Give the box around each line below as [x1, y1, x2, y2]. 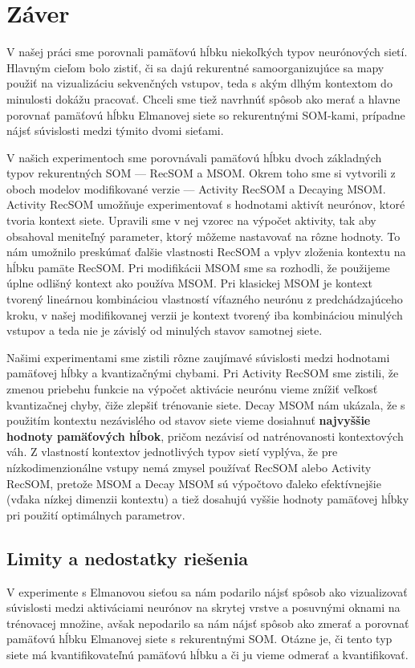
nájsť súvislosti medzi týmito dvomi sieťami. [6, 122, 224, 139]
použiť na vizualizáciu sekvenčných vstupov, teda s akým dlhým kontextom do [6, 75, 393, 92]
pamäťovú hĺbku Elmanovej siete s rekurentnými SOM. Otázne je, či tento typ [6, 630, 393, 647]
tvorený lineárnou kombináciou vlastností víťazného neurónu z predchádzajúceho [6, 291, 403, 308]
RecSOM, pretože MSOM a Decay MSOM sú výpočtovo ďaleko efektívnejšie [6, 475, 381, 491]
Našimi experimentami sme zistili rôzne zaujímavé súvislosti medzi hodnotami [6, 348, 390, 365]
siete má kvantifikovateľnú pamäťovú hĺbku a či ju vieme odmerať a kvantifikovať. [6, 646, 409, 662]
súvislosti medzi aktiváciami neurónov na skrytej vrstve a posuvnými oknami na [6, 599, 401, 616]
